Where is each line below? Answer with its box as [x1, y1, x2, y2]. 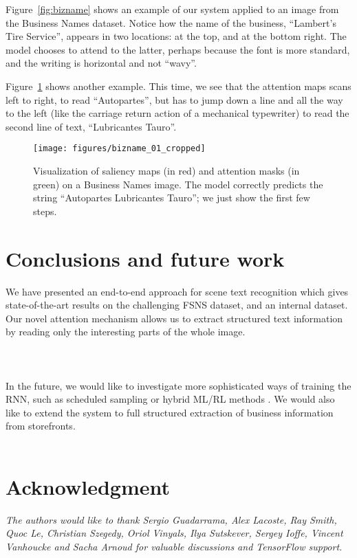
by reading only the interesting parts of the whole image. [6, 324, 246, 339]
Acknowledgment [6, 472, 170, 500]
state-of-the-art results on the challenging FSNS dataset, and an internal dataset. [6, 298, 348, 312]
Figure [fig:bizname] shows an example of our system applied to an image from [6, 2, 339, 16]
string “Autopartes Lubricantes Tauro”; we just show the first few [33, 190, 310, 205]
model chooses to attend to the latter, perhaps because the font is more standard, [6, 42, 350, 56]
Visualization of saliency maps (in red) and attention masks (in [33, 164, 300, 177]
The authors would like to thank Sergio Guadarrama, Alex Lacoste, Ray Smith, [6, 512, 337, 526]
